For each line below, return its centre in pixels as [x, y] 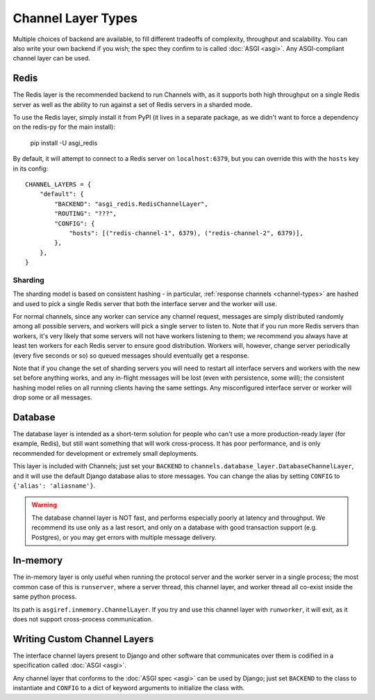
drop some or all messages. [53, 397]
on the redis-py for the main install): [64, 127]
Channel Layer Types [75, 18]
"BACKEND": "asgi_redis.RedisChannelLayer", [131, 204]
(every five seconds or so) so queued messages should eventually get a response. [131, 356]
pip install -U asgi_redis [64, 143]
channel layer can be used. [51, 58]
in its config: [31, 168]
